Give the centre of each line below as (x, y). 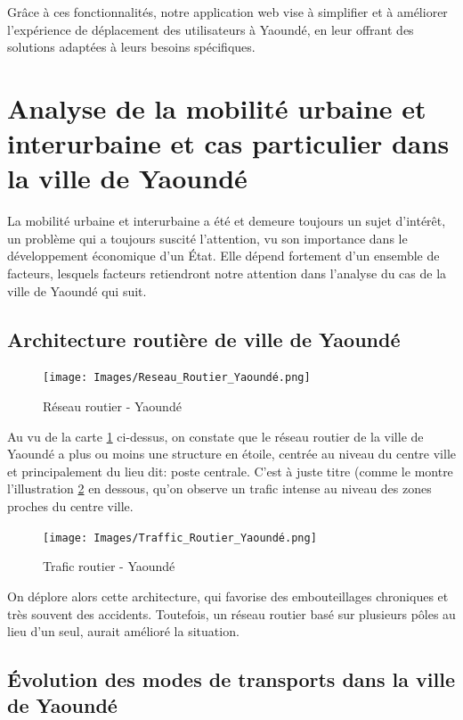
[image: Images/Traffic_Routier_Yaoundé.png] (180, 538)
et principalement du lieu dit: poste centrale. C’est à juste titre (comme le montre (230, 471)
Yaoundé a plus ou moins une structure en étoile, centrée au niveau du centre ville (231, 454)
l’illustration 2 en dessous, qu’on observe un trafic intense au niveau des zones (219, 488)
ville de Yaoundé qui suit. (77, 290)
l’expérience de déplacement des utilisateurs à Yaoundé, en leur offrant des (211, 29)
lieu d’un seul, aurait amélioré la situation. (123, 631)
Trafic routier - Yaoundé (109, 566)
